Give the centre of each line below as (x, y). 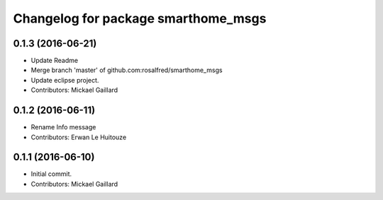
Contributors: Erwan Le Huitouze (79, 137)
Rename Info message (63, 127)
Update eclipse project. (65, 80)
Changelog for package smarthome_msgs (140, 18)
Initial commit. (51, 174)
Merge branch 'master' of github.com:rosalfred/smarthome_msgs (127, 70)
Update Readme (54, 61)
